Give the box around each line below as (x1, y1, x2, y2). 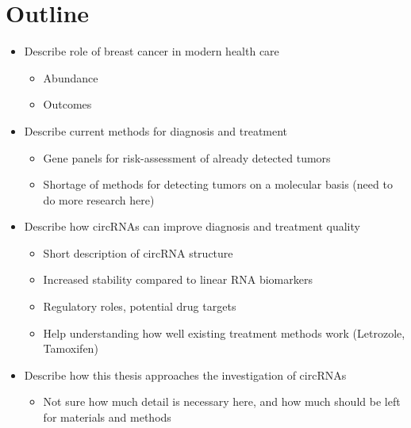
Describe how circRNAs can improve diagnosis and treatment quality (24, 218, 360, 235)
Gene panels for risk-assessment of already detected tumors (43, 149, 331, 166)
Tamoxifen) (43, 340, 98, 357)
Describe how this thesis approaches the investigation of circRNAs (24, 366, 347, 383)
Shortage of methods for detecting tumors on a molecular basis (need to (43, 176, 393, 193)
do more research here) (43, 191, 155, 208)
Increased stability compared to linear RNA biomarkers (43, 271, 313, 288)
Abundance (43, 69, 98, 86)
